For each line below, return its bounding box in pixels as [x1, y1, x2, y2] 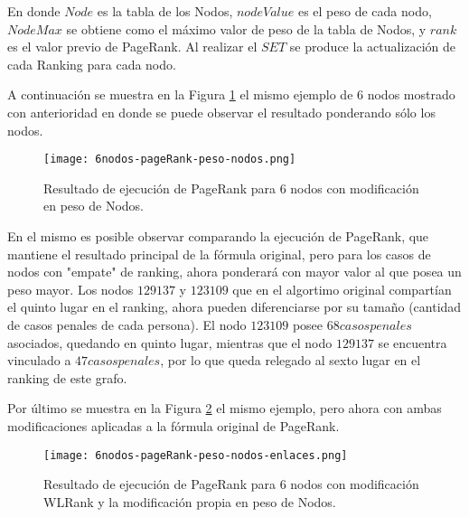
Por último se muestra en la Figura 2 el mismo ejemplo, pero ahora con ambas [7, 399, 442, 418]
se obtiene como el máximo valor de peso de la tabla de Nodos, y [66, 19, 427, 38]
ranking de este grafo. [7, 368, 127, 387]
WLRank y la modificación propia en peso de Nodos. [43, 492, 336, 511]
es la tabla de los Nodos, [97, 2, 233, 20]
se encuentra [378, 333, 447, 352]
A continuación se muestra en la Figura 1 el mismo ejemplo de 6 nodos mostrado [7, 85, 455, 104]
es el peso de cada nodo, [297, 2, 432, 20]
